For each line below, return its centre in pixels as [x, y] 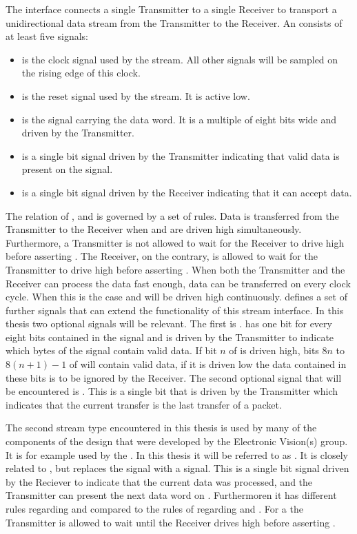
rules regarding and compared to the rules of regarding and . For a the [154, 509]
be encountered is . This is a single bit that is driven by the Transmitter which [172, 391]
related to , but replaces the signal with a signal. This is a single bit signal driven [177, 468]
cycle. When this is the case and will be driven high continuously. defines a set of [176, 297]
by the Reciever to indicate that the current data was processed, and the [159, 481]
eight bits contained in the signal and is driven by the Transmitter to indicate [170, 337]
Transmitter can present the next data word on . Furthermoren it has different [171, 495]
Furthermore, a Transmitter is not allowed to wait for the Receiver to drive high [175, 242]
